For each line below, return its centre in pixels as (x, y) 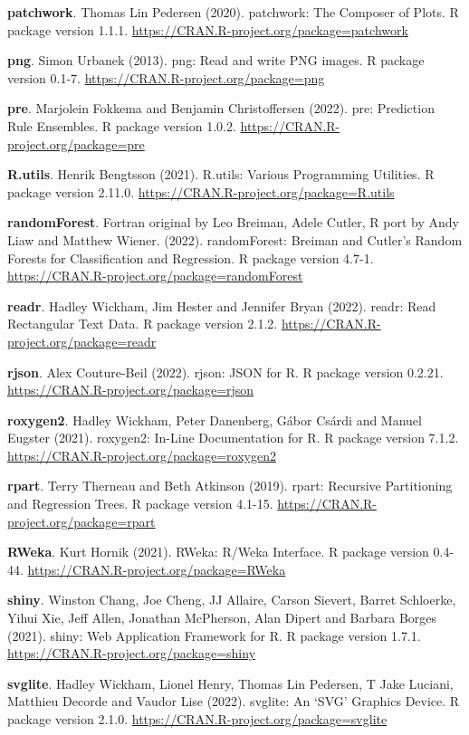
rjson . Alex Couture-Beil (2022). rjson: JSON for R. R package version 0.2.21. (225, 372)
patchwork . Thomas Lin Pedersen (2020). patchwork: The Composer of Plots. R (233, 12)
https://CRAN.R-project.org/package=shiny (132, 653)
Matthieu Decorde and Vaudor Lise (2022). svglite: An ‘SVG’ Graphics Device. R (234, 701)
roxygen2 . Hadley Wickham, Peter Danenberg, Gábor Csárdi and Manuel (215, 420)
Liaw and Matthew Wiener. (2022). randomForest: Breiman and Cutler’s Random (235, 239)
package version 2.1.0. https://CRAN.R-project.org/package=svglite (197, 719)
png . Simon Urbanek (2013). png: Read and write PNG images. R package (216, 60)
